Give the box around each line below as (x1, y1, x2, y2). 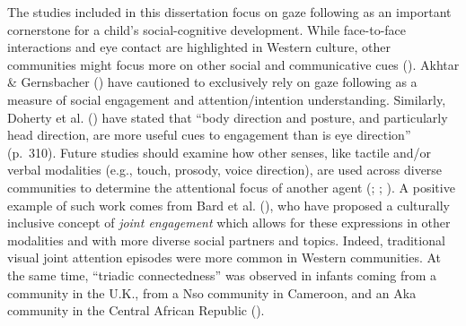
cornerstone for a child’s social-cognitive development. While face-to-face (7, 20, 407, 39)
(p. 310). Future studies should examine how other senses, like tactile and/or (7, 142, 432, 161)
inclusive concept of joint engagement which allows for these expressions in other (7, 213, 451, 232)
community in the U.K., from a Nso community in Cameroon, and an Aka (7, 283, 417, 302)
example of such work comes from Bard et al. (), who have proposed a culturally (7, 195, 450, 214)
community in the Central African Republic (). (7, 301, 265, 320)
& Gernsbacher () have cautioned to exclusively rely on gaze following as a (7, 73, 418, 91)
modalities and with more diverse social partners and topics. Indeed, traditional (7, 230, 445, 249)
